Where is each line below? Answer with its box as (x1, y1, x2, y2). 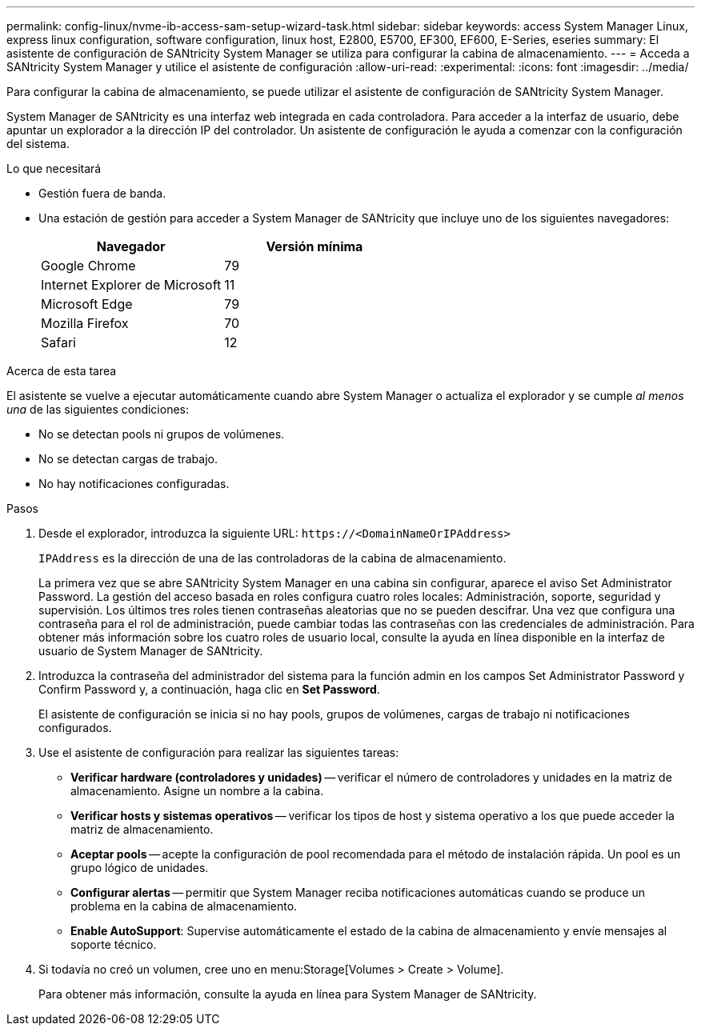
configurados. (38, 721, 112, 734)
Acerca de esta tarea (6, 364, 117, 378)
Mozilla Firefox (41, 315, 129, 331)
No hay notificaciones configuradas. (38, 477, 230, 490)
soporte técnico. (70, 938, 157, 951)
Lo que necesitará (6, 162, 102, 175)
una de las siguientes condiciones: (6, 402, 190, 416)
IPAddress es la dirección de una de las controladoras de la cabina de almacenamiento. (38, 551, 507, 565)
